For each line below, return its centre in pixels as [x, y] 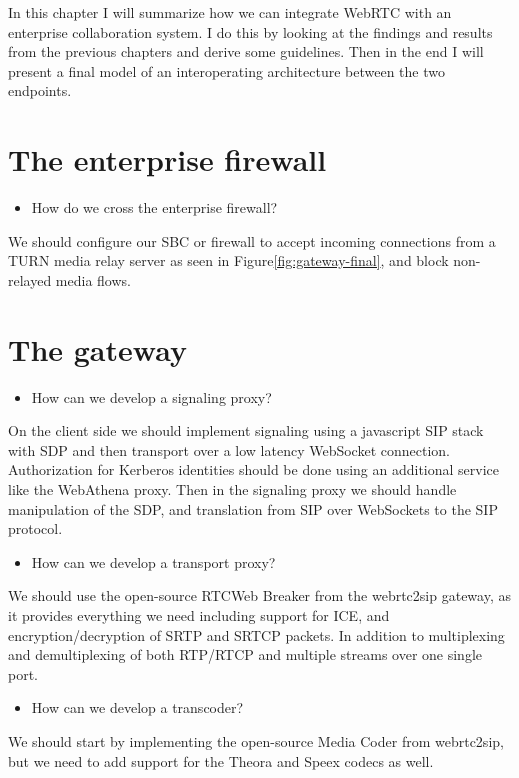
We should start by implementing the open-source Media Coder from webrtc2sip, [256, 740]
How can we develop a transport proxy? [153, 561]
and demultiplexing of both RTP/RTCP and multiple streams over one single [245, 654]
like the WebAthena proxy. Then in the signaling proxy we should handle [232, 488]
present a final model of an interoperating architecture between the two [226, 70]
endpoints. [40, 90]
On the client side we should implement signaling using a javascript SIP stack [246, 430]
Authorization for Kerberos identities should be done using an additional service [254, 469]
